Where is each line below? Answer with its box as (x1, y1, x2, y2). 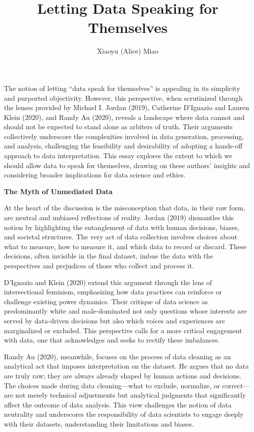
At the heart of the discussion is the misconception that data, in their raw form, (4, 202, 245, 213)
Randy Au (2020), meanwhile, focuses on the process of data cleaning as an (4, 351, 231, 361)
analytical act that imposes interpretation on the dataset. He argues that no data (4, 361, 249, 371)
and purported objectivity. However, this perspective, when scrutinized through (4, 92, 243, 103)
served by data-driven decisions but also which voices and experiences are (4, 315, 225, 325)
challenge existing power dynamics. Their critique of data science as (4, 296, 208, 306)
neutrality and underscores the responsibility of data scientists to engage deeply (4, 409, 244, 419)
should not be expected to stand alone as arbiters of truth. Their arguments (4, 121, 233, 132)
